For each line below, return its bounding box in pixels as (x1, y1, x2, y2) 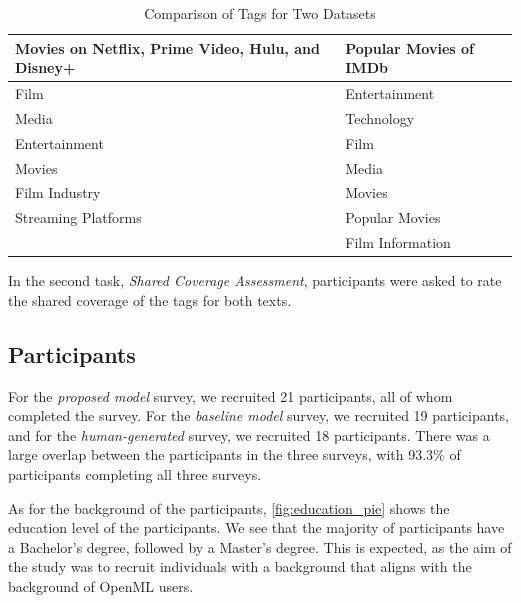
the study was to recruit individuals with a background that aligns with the (8, 556, 472, 577)
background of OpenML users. (8, 575, 194, 596)
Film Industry (15, 182, 101, 203)
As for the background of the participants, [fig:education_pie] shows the (8, 497, 450, 518)
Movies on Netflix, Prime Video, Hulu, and (15, 37, 320, 58)
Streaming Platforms (15, 207, 142, 228)
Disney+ (15, 57, 76, 78)
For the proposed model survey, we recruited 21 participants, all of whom (8, 385, 453, 406)
